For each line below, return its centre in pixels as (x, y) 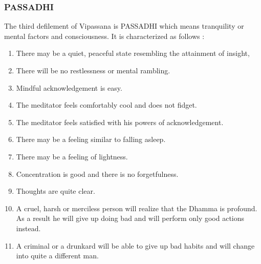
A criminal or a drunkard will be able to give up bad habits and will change (135, 245)
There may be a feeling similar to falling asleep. (91, 139)
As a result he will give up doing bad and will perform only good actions (130, 218)
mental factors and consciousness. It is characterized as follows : (104, 36)
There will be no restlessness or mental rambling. (93, 70)
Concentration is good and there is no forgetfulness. (97, 174)
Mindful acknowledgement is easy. (69, 87)
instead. (28, 228)
